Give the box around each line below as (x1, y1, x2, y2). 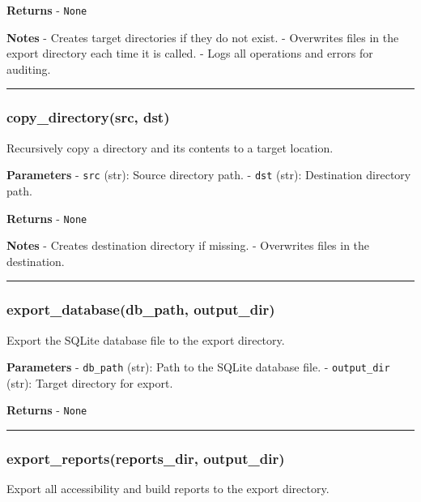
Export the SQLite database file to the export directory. (6, 331, 285, 348)
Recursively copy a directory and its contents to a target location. (6, 139, 334, 156)
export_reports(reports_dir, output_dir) (6, 448, 285, 468)
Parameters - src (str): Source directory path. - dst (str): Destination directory (6, 166, 411, 183)
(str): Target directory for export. (6, 374, 173, 391)
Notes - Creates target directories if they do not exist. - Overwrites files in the (6, 28, 399, 45)
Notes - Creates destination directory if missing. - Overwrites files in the (6, 237, 370, 254)
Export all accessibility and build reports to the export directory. (6, 480, 330, 497)
